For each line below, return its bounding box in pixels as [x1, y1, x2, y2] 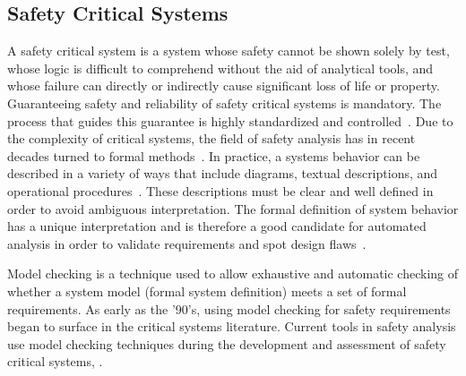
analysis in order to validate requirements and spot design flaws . [7, 234, 367, 252]
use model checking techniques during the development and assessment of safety [7, 334, 446, 353]
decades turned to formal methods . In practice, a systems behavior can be [7, 146, 420, 165]
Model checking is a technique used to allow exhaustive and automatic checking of [7, 264, 459, 283]
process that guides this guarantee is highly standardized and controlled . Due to [7, 111, 453, 130]
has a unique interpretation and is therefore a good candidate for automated [7, 217, 427, 235]
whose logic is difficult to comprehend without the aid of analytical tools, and [7, 58, 434, 77]
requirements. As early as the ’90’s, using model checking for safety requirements [7, 299, 451, 318]
